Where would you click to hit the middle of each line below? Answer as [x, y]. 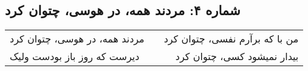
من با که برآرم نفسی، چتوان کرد [231, 39]
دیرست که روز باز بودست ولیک [75, 56]
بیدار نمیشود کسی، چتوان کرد [237, 56]
